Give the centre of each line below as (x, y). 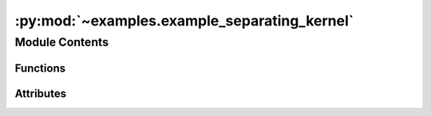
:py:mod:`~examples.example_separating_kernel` (184, 21)
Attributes (41, 93)
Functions (40, 68)
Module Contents (62, 42)
